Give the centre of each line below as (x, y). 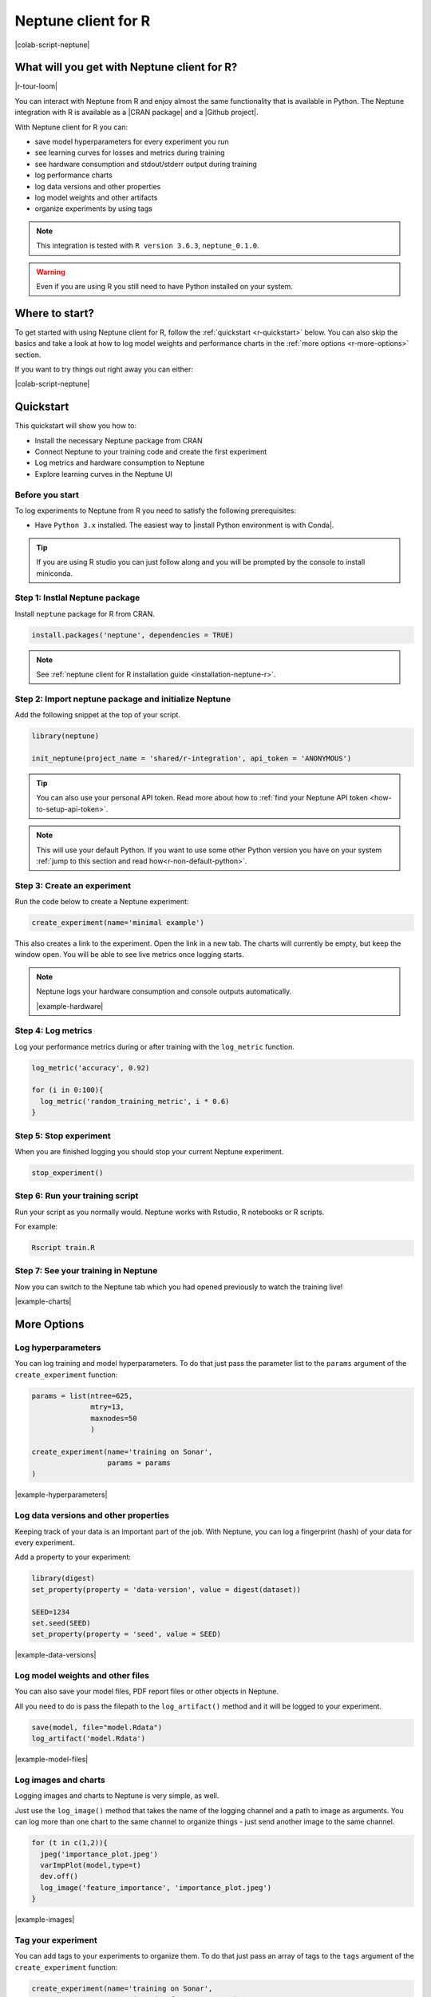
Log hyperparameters (58, 1348)
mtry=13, (108, 1407)
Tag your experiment (56, 1939)
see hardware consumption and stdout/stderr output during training (146, 164)
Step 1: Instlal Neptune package (77, 598)
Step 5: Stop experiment (63, 1136)
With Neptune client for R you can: (71, 127)
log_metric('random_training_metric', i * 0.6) (135, 1101)
